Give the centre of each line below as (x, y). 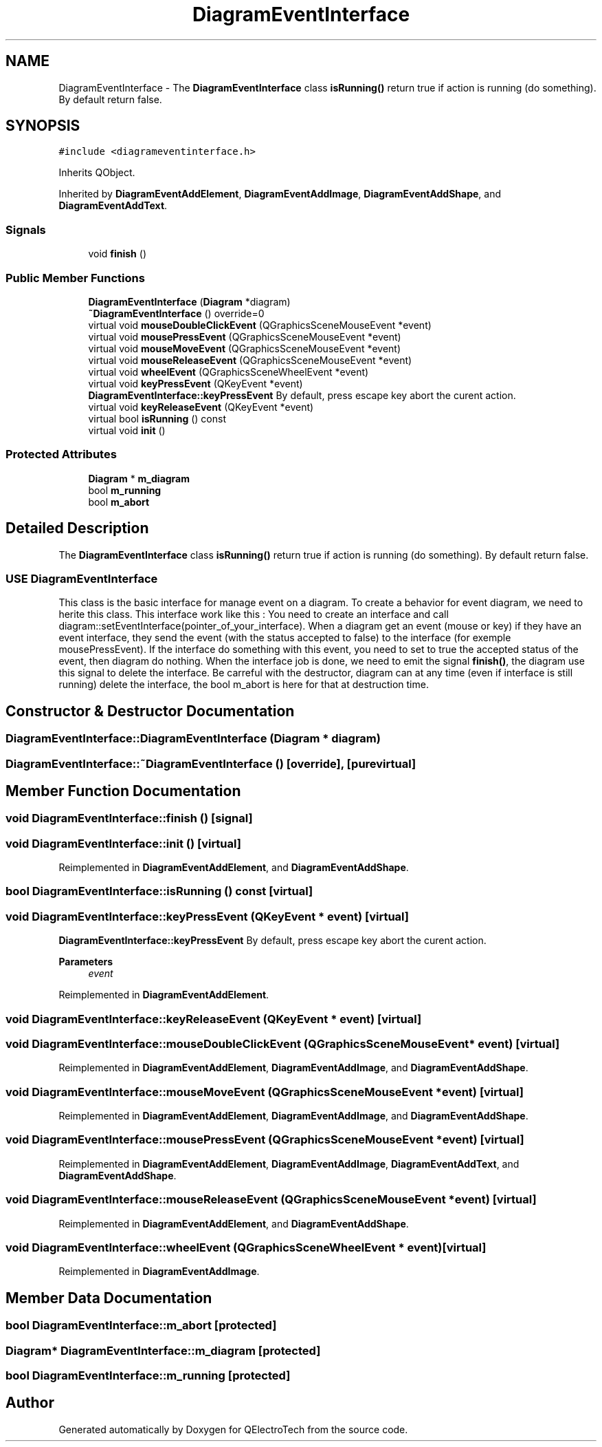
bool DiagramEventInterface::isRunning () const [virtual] (159, 891)
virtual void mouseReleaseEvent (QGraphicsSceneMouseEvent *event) (250, 360)
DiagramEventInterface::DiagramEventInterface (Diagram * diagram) (193, 739)
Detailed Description (77, 528)
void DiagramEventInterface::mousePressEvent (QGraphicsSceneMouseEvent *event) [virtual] (265, 1140)
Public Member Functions (75, 278)
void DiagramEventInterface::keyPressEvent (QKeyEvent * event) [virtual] (207, 916)
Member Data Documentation (109, 1298)
